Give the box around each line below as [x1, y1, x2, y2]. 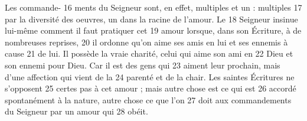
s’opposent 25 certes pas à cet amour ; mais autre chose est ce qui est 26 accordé [5, 82, 296, 94]
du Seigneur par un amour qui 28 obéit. [5, 105, 148, 117]
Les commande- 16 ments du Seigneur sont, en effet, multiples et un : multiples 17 [5, 1, 302, 13]
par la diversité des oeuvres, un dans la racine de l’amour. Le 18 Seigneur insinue [5, 12, 298, 25]
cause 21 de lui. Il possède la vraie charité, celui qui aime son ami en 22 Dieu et [5, 47, 293, 60]
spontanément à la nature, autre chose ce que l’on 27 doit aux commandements [5, 93, 292, 106]
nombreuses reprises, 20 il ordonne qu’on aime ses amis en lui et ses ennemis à [5, 35, 288, 48]
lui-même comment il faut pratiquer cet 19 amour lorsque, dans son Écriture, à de [5, 24, 302, 37]
